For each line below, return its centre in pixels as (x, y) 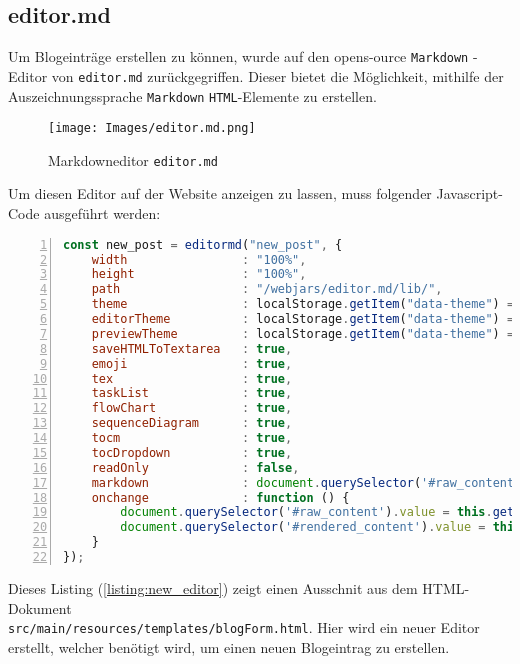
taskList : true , (192, 393)
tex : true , (192, 378)
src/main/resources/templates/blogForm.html (158, 629)
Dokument (40, 607)
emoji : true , (192, 363)
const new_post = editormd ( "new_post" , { (203, 244)
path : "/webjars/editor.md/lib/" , (267, 289)
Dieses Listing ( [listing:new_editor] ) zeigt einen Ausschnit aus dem (213, 587)
